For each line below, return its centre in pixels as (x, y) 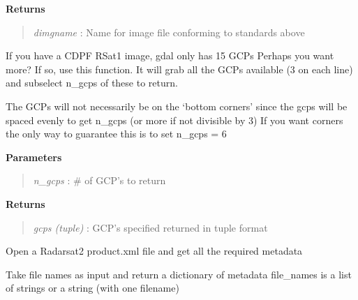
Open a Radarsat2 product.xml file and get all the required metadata (154, 251)
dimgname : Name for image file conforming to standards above (169, 32)
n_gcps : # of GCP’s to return (99, 180)
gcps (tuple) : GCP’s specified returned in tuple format (150, 227)
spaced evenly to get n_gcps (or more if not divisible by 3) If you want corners (174, 120)
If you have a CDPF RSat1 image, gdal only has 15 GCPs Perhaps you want (170, 55)
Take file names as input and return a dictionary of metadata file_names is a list (179, 274)
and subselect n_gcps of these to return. (92, 83)
